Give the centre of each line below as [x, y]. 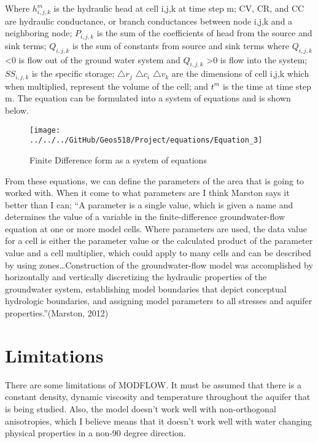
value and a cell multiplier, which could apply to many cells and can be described [158, 253]
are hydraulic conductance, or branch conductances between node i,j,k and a [149, 21]
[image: [45, 130]
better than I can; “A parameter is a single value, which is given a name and [149, 204]
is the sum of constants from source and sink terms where [180, 45]
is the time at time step [267, 86]
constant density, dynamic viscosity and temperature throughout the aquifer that [158, 397]
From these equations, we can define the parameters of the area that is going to [155, 180]
